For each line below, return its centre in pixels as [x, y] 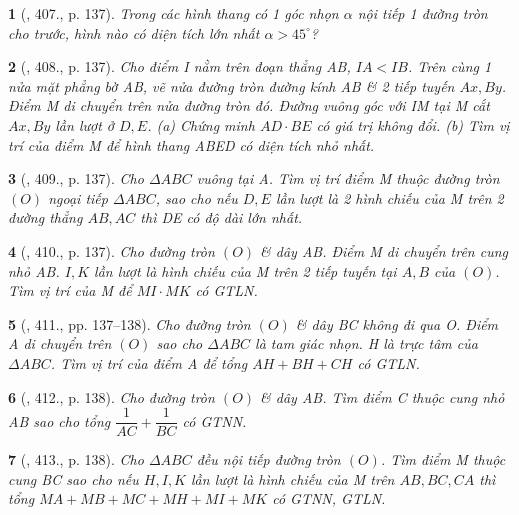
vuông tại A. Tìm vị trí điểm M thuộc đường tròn [348, 178]
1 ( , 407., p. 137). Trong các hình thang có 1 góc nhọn [173, 13]
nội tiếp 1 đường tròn [422, 13]
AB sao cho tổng [59, 420]
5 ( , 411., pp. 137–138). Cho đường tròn [129, 323]
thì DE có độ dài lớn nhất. [221, 217]
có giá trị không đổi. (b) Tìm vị [413, 124]
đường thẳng [45, 217]
